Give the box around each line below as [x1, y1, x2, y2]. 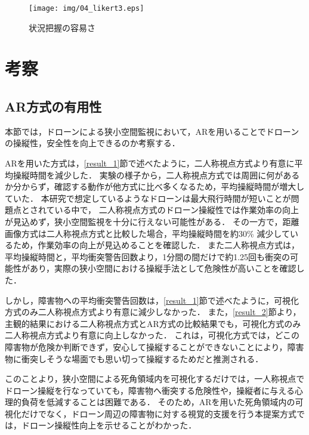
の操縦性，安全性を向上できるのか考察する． [5, 137, 180, 149]
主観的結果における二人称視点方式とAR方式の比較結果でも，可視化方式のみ [5, 317, 301, 329]
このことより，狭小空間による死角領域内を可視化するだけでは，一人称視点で [5, 372, 305, 385]
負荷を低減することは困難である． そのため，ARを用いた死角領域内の [21, 396, 295, 408]
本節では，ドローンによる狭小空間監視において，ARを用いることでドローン [5, 125, 299, 137]
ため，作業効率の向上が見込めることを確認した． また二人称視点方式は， [13, 239, 299, 251]
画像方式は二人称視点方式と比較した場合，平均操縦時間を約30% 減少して [5, 227, 290, 239]
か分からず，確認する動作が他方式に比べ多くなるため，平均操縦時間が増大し [5, 180, 305, 193]
